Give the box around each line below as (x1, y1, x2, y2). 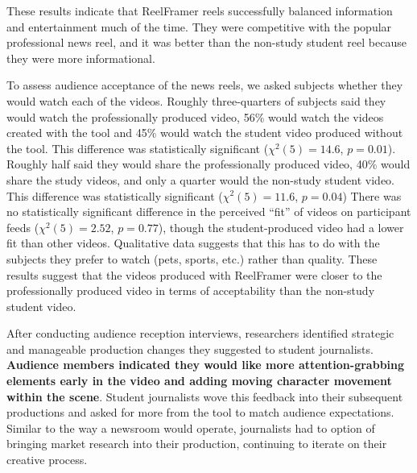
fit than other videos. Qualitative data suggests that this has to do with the (6, 234, 380, 251)
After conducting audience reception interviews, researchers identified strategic (6, 325, 394, 342)
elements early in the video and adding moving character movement (6, 372, 392, 389)
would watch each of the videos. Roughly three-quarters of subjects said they (6, 92, 386, 109)
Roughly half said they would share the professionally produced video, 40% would (6, 156, 411, 172)
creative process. (6, 451, 88, 468)
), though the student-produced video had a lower (158, 218, 404, 235)
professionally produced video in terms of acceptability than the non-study (6, 282, 375, 299)
